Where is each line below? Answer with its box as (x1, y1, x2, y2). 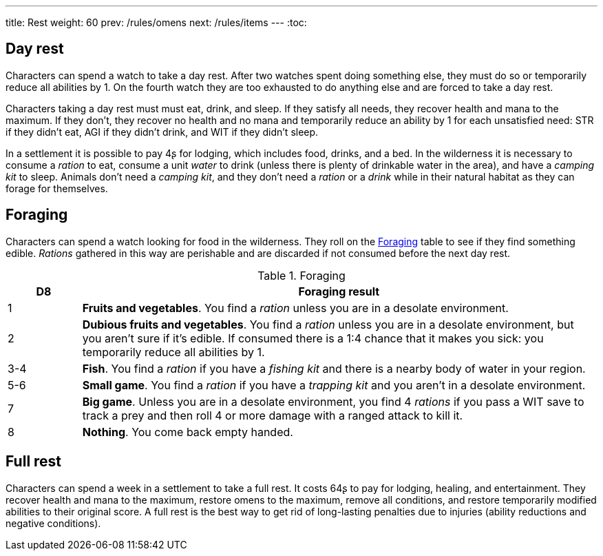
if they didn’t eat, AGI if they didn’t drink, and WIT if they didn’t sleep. (6, 125, 319, 138)
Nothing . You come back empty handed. (82, 424, 293, 439)
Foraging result (298, 284, 380, 298)
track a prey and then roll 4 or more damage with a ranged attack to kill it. (82, 408, 463, 422)
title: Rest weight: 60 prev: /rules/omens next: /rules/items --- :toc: (6, 17, 307, 28)
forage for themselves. (6, 182, 108, 194)
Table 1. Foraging (257, 268, 346, 282)
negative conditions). (6, 517, 101, 529)
